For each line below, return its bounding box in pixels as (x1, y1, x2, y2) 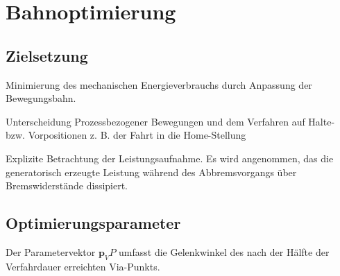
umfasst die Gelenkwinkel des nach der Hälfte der (119, 244, 330, 259)
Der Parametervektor (6, 244, 96, 259)
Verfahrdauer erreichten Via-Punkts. (6, 259, 160, 273)
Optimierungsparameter (6, 212, 181, 234)
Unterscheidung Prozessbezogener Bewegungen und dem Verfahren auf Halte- (6, 114, 335, 128)
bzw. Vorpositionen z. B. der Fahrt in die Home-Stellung (6, 128, 246, 142)
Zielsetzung (6, 44, 88, 66)
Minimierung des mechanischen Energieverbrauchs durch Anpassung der (6, 77, 312, 92)
